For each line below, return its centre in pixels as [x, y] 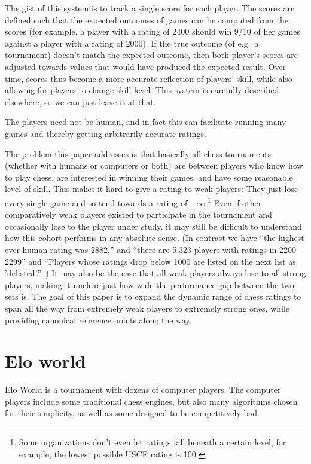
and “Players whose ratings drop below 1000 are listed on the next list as [162, 261]
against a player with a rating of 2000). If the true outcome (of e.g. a [132, 43]
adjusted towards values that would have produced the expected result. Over [145, 66]
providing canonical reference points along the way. [98, 320]
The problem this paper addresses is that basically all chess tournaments [138, 153]
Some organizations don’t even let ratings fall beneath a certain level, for [153, 442]
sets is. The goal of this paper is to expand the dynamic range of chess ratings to [153, 296]
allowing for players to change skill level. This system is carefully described [142, 90]
